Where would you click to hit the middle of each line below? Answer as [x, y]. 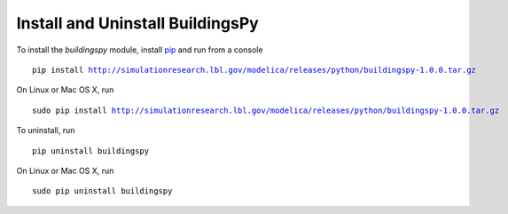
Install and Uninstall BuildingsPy [137, 23]
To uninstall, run [46, 131]
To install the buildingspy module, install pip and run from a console [140, 50]
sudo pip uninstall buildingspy [102, 191]
